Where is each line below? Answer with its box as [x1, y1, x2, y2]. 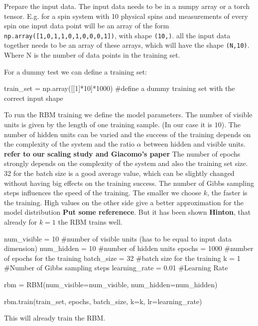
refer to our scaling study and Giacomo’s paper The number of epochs [4, 148, 241, 159]
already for [4, 217, 37, 227]
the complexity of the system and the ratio [4, 139, 134, 149]
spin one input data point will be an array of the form [4, 20, 169, 31]
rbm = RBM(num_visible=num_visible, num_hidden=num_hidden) [4, 279, 218, 289]
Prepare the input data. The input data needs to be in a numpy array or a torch [4, 1, 250, 11]
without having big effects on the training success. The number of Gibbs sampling [4, 177, 254, 188]
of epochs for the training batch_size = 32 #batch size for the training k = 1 [4, 252, 241, 263]
